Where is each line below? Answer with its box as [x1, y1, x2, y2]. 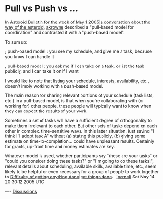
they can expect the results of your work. [5, 108, 88, 114]
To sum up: [5, 39, 28, 44]
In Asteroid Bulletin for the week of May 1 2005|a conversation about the [5, 19, 151, 25]
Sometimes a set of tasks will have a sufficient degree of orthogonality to [5, 117, 152, 123]
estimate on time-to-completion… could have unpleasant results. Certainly [5, 138, 155, 144]
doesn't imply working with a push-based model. [5, 83, 103, 88]
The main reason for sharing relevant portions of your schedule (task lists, [5, 92, 154, 98]
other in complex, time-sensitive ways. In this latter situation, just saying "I [5, 128, 155, 133]
